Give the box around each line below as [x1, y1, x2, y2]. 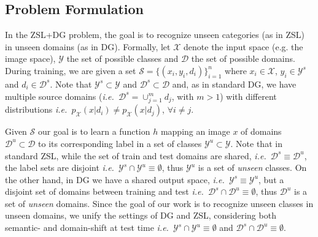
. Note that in [230, 137, 282, 149]
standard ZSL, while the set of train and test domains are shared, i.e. [5, 149, 266, 162]
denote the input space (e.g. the [184, 40, 303, 53]
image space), [5, 52, 56, 65]
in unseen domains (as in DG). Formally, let [5, 40, 171, 53]
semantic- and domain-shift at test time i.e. [5, 221, 169, 234]
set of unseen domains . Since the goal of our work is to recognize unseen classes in [5, 197, 314, 209]
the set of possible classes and [66, 52, 179, 65]
